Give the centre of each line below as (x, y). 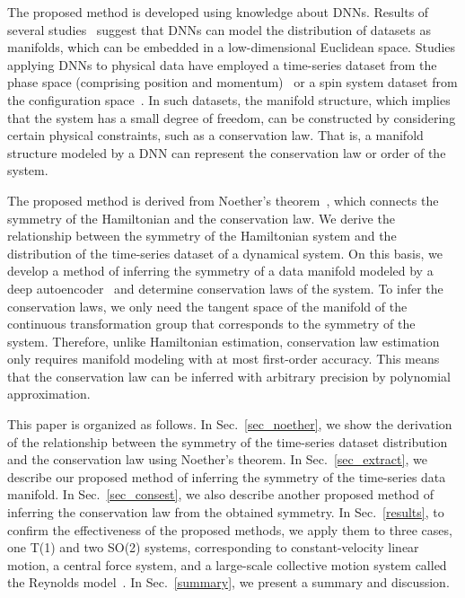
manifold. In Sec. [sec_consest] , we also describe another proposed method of (221, 494)
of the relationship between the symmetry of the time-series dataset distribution (228, 441)
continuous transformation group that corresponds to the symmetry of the (211, 324)
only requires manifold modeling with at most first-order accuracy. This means (224, 359)
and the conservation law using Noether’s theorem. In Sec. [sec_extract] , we (217, 459)
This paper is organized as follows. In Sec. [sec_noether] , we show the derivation (230, 424)
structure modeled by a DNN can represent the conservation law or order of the (227, 152)
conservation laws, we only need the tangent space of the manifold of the (207, 306)
